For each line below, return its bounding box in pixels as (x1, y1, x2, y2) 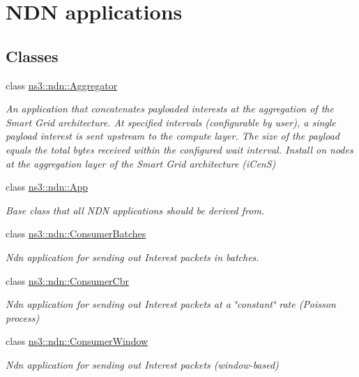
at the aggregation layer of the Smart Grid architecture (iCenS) (6, 156, 276, 170)
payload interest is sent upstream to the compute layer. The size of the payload (6, 128, 339, 143)
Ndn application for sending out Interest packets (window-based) (6, 357, 279, 371)
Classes (6, 45, 59, 66)
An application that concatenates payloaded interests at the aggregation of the (6, 101, 334, 116)
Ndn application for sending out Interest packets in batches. (6, 249, 259, 264)
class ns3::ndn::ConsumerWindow (6, 334, 148, 348)
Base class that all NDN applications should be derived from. (6, 202, 265, 217)
